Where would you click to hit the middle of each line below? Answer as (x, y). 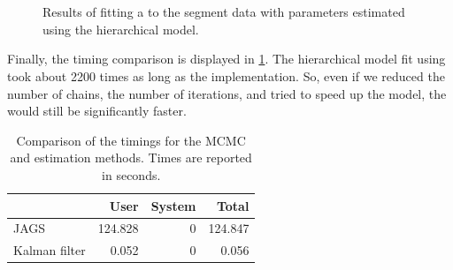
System (173, 205)
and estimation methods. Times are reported (131, 157)
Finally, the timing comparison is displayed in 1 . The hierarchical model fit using (226, 59)
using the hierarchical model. (121, 29)
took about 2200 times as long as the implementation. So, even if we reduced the (226, 75)
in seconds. (131, 174)
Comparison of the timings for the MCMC (131, 140)
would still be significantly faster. (97, 111)
